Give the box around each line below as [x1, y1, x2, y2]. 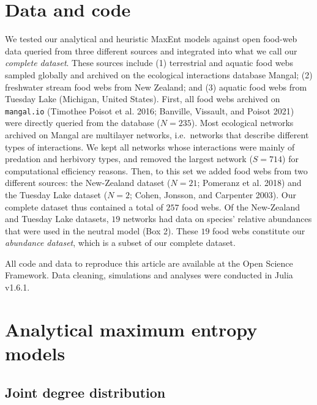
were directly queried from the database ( [5, 116, 160, 129]
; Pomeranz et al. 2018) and [197, 176, 302, 189]
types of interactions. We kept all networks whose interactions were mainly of [5, 140, 295, 153]
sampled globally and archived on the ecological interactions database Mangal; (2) [5, 68, 313, 81]
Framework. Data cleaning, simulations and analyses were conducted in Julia [5, 269, 293, 281]
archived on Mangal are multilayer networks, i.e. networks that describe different [5, 128, 309, 141]
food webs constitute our [212, 224, 305, 237]
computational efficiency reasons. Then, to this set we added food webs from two [5, 164, 308, 177]
